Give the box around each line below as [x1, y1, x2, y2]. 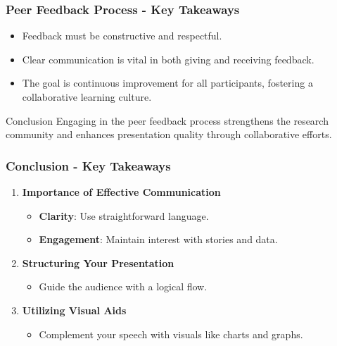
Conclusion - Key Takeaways [6, 156, 171, 174]
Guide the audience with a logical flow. [39, 279, 208, 294]
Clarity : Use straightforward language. [39, 208, 209, 223]
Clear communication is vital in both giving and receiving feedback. [22, 51, 314, 66]
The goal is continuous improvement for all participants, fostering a [22, 75, 313, 90]
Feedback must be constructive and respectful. [22, 28, 222, 43]
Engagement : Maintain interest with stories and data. [39, 232, 278, 247]
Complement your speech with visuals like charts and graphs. [39, 326, 303, 341]
